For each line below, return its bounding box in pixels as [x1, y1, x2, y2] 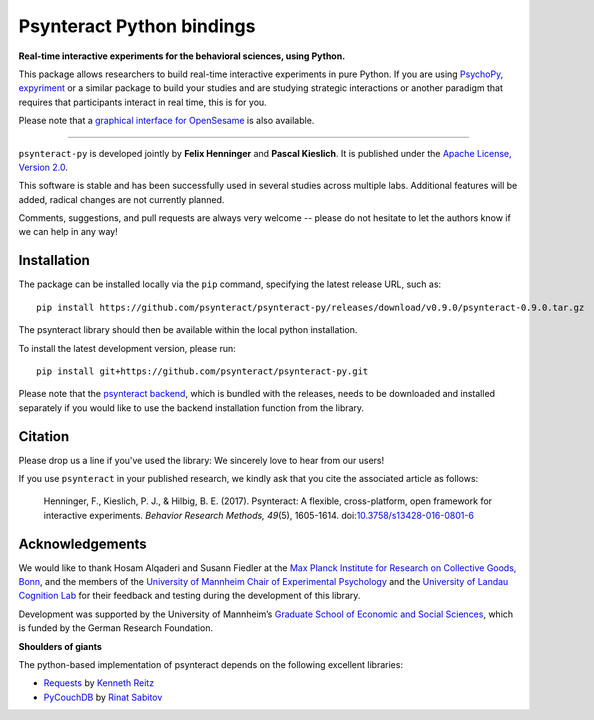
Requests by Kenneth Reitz [43, 677, 155, 689]
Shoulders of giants [18, 640, 102, 652]
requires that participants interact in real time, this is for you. [18, 96, 267, 108]
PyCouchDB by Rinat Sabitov [43, 691, 163, 703]
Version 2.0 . [18, 161, 69, 173]
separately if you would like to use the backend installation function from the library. [18, 401, 365, 414]
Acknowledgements [18, 535, 147, 552]
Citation [18, 428, 70, 445]
